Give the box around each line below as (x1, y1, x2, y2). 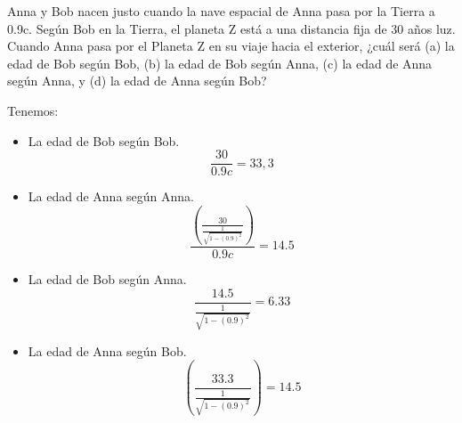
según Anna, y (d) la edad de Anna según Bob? (7, 71, 267, 90)
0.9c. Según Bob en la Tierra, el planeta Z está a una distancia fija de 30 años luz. (7, 19, 456, 37)
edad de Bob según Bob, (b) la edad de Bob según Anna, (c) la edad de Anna (7, 53, 433, 72)
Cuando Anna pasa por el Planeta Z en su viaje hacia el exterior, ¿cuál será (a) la (7, 37, 455, 55)
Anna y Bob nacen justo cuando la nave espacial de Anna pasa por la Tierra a (7, 2, 435, 20)
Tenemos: (7, 101, 59, 119)
